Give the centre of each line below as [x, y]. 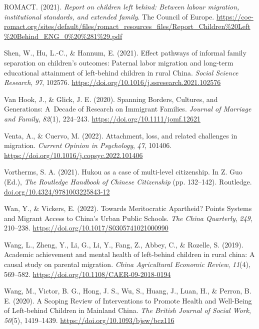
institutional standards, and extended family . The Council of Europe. [109, 16]
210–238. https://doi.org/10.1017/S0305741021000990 [86, 228]
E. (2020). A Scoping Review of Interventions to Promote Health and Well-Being [128, 300]
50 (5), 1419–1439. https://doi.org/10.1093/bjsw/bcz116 [89, 320]
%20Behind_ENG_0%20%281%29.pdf [63, 36]
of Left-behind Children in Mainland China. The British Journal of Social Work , [127, 310]
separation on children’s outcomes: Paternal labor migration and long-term [119, 62]
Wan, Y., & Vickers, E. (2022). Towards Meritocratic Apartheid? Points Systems [128, 208]
